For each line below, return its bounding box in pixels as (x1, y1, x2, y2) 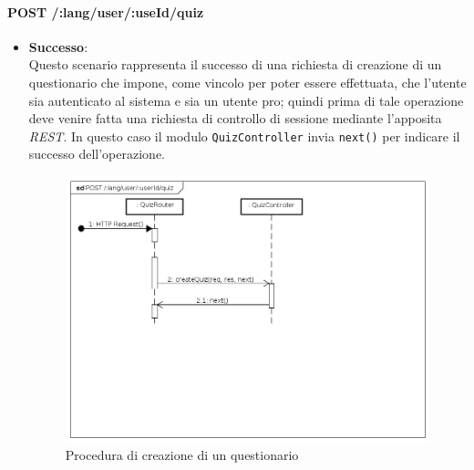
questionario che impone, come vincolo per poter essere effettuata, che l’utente (28, 72, 467, 91)
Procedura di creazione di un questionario (65, 445, 299, 465)
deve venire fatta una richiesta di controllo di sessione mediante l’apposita (28, 109, 442, 128)
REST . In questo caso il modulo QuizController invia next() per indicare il (28, 126, 460, 145)
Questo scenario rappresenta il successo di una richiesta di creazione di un (28, 55, 442, 74)
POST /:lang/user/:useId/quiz (7, 2, 204, 21)
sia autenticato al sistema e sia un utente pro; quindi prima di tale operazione (28, 90, 464, 110)
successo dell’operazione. (28, 144, 165, 163)
